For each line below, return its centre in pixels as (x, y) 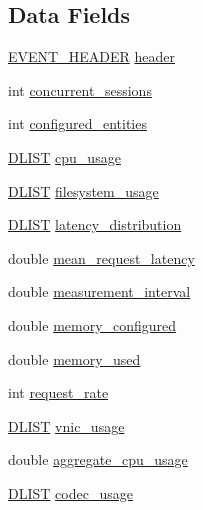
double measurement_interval (99, 291)
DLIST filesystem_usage (83, 190)
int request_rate (58, 392)
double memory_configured (92, 324)
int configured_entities (77, 123)
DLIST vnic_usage (66, 425)
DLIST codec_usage (70, 492)
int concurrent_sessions (80, 89)
